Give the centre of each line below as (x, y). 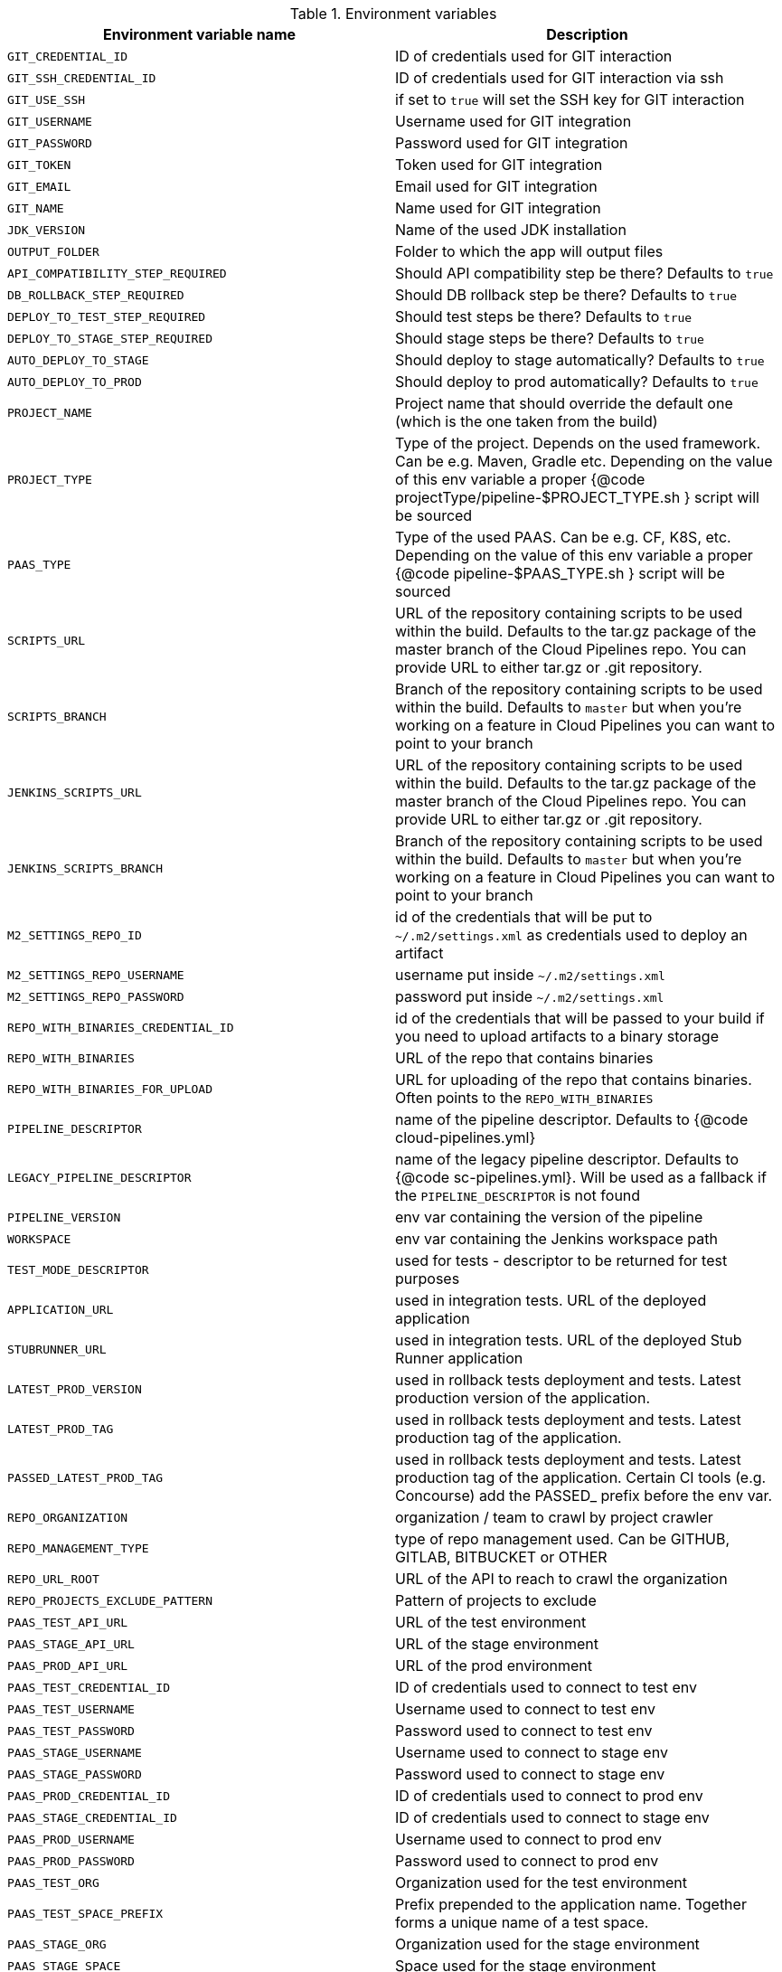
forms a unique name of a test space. (522, 1922)
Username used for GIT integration (513, 121)
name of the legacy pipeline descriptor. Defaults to (567, 1159)
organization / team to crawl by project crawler (554, 1517)
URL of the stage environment (497, 1644)
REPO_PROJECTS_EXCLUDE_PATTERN (110, 1600)
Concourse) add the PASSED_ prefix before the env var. (584, 1496)
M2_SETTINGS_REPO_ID (75, 935)
